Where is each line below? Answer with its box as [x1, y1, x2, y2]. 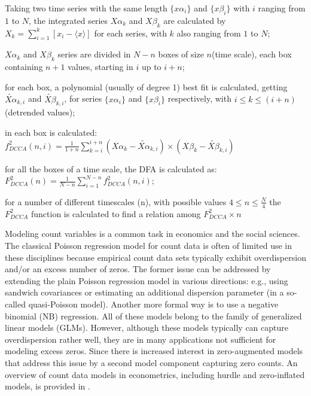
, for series [64, 92, 102, 105]
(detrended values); [5, 106, 75, 118]
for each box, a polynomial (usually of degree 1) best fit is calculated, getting [5, 80, 288, 93]
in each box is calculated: [5, 126, 97, 138]
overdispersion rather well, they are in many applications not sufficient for [5, 333, 276, 345]
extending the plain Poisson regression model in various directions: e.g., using [5, 274, 288, 287]
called [5, 297, 26, 310]
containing [5, 60, 43, 73]
